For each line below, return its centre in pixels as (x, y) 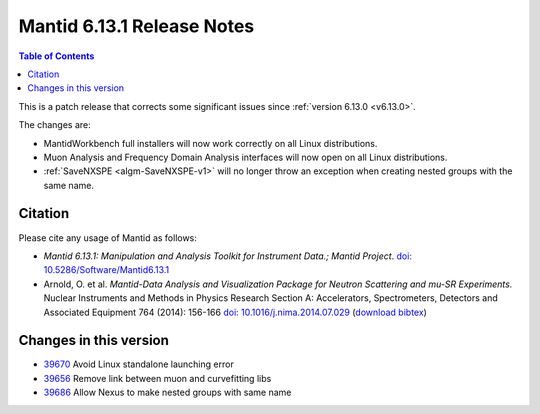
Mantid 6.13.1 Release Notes (136, 26)
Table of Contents (56, 56)
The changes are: (54, 125)
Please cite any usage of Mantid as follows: (107, 237)
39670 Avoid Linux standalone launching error (138, 364)
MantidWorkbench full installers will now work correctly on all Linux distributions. (210, 143)
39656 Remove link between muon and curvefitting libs (157, 378)
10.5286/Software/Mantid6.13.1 (106, 270)
